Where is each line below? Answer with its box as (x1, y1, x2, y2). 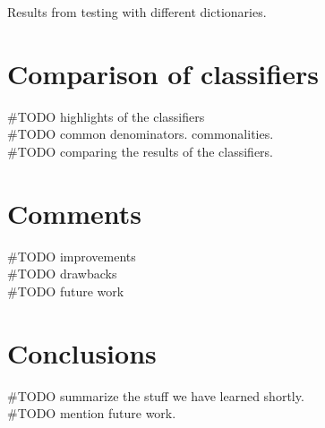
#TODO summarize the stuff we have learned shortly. (7, 386, 304, 405)
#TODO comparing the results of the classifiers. (7, 141, 274, 160)
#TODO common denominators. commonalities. (7, 124, 274, 143)
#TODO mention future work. (7, 404, 176, 423)
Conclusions (7, 334, 157, 371)
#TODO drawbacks (7, 264, 117, 283)
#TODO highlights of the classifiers (7, 107, 205, 125)
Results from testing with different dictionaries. (7, 3, 267, 21)
